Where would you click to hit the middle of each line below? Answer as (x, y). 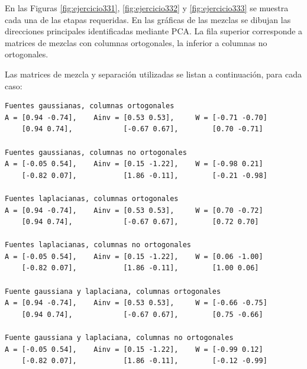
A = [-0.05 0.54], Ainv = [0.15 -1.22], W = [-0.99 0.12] (134, 349)
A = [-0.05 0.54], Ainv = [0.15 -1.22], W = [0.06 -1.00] (134, 256)
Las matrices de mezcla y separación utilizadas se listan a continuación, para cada (153, 74)
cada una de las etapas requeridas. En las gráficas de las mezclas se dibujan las (148, 19)
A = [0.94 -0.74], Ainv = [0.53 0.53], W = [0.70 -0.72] (134, 210)
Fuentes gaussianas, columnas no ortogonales (96, 152)
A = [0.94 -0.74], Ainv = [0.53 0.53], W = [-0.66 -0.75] (136, 303)
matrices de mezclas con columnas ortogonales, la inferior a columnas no (136, 42)
